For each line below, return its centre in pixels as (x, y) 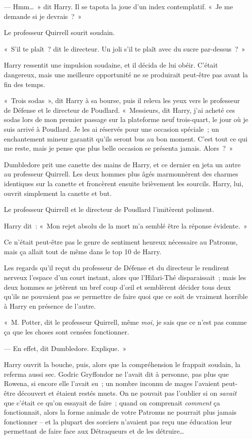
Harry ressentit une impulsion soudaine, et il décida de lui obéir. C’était (111, 65)
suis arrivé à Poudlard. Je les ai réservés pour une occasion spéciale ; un (111, 129)
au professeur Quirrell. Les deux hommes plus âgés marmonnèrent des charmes (121, 174)
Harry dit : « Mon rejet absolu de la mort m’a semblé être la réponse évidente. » (126, 225)
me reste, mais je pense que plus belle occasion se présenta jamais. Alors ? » (118, 148)
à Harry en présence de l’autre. (50, 306)
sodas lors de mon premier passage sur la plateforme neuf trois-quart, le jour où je (126, 119)
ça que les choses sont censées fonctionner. (67, 332)
